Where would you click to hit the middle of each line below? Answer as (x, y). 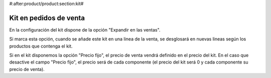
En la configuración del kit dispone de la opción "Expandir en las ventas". (85, 29)
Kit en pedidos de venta (47, 18)
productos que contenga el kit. (41, 46)
